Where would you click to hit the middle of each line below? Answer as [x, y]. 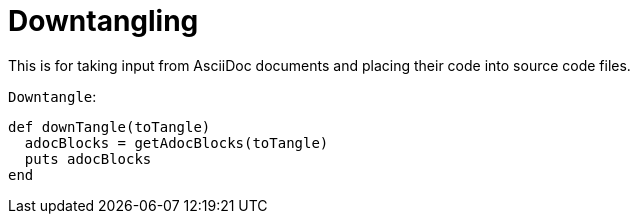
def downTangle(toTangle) [109, 126]
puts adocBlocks [88, 158]
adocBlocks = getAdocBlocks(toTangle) [176, 142]
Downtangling [103, 21]
